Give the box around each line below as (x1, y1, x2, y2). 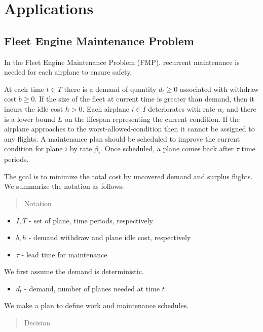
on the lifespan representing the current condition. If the (64, 113, 240, 124)
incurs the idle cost (4, 103, 63, 114)
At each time (4, 83, 44, 94)
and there (227, 103, 256, 114)
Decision (24, 317, 51, 328)
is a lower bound (4, 113, 55, 124)
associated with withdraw (179, 83, 259, 94)
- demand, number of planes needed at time (24, 283, 160, 293)
